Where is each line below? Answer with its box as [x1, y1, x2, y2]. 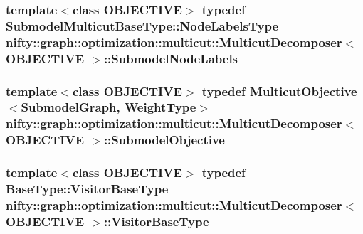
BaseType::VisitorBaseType [6, 180, 169, 198]
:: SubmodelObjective [103, 131, 225, 149]
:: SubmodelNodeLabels [103, 49, 238, 67]
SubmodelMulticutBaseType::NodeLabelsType [6, 16, 279, 34]
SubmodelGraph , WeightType [21, 98, 196, 116]
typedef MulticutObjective [201, 82, 357, 100]
